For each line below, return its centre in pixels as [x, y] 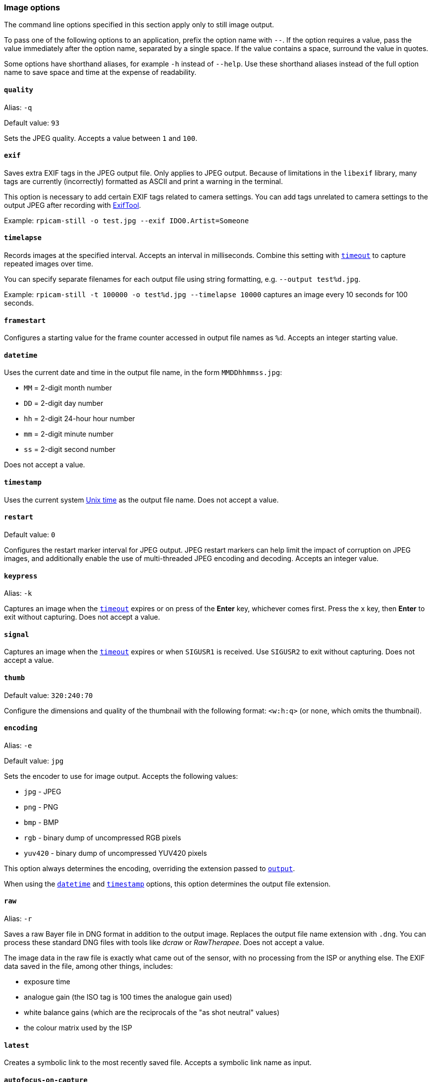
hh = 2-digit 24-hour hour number [80, 419]
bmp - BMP [41, 822]
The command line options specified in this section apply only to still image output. [139, 25]
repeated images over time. [49, 264]
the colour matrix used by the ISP [78, 1028]
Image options [32, 7]
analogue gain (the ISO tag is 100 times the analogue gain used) [128, 997]
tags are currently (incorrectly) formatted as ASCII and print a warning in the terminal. [144, 181]
